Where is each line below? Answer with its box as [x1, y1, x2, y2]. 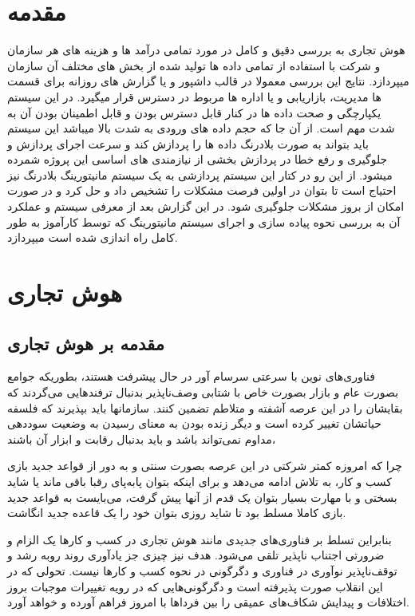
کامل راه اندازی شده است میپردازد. [7, 229, 178, 246]
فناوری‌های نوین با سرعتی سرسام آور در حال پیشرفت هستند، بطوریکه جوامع [7, 368, 375, 385]
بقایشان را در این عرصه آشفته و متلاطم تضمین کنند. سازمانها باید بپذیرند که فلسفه [7, 399, 403, 416]
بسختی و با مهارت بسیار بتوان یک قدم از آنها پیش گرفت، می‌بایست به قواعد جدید [7, 488, 397, 505]
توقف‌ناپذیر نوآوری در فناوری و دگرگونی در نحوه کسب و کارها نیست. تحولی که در [7, 562, 397, 578]
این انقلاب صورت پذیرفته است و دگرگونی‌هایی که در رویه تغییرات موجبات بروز [7, 578, 383, 594]
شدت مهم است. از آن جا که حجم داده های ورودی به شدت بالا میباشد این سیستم [7, 120, 395, 136]
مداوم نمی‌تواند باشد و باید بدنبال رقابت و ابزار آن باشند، [7, 430, 276, 447]
